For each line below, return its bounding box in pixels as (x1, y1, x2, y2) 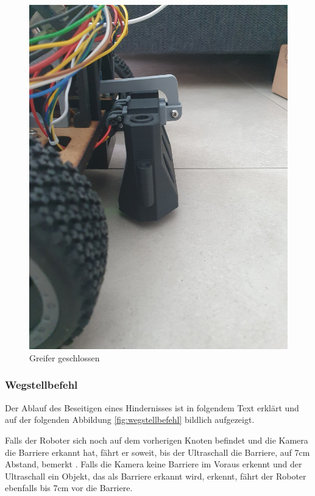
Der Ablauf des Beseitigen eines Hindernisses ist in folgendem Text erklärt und (5, 401, 299, 414)
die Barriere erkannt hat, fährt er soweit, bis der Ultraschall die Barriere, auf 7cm (5, 445, 310, 458)
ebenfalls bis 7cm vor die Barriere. (5, 481, 133, 494)
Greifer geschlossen (29, 351, 100, 364)
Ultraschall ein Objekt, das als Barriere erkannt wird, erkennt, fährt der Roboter (5, 469, 306, 482)
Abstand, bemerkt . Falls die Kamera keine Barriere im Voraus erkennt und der (5, 458, 302, 470)
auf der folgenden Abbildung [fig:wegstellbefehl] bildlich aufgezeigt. (5, 413, 255, 426)
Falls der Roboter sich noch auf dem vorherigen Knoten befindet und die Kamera (5, 433, 308, 446)
